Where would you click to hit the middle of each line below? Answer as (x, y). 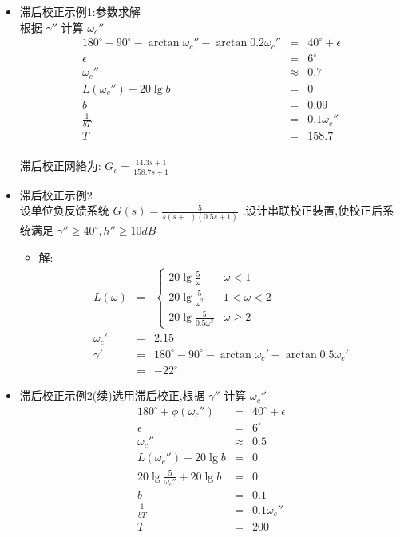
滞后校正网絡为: (60, 166)
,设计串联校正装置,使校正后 (313, 210)
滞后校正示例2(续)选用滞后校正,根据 (112, 395)
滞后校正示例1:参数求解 (80, 11)
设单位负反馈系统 (64, 210)
